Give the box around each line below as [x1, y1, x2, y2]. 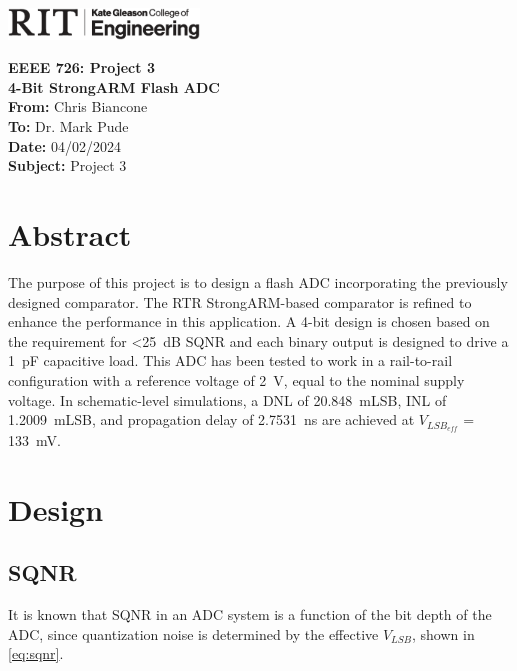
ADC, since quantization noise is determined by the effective [8, 623, 379, 644]
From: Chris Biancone [8, 96, 148, 117]
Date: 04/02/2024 [8, 135, 121, 156]
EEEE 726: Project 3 [8, 57, 155, 78]
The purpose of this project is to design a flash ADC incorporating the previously [8, 271, 508, 292]
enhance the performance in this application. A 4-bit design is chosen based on [8, 311, 490, 332]
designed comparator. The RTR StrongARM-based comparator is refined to [8, 291, 472, 312]
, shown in [412, 623, 475, 644]
